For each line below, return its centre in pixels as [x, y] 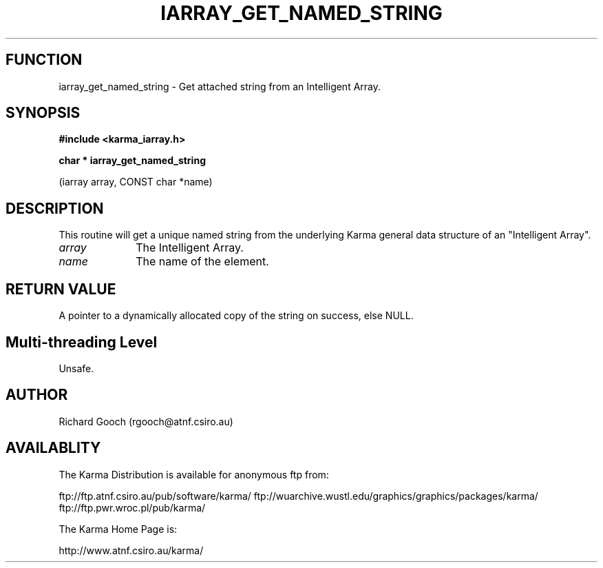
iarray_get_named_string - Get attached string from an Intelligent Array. [220, 86]
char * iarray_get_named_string [132, 161]
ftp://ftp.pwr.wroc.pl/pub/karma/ [132, 507]
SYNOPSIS [43, 113]
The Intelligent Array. [190, 248]
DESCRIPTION [55, 208]
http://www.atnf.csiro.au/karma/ [131, 550]
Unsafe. [76, 368]
